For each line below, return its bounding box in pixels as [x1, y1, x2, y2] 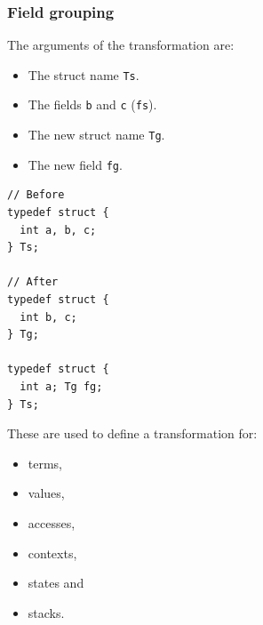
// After [7, 276, 59, 289]
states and [28, 573, 84, 592]
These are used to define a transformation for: [7, 424, 258, 443]
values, [28, 484, 65, 502]
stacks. [28, 603, 65, 621]
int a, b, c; [20, 223, 97, 236]
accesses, [28, 513, 76, 532]
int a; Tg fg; [20, 380, 103, 393]
